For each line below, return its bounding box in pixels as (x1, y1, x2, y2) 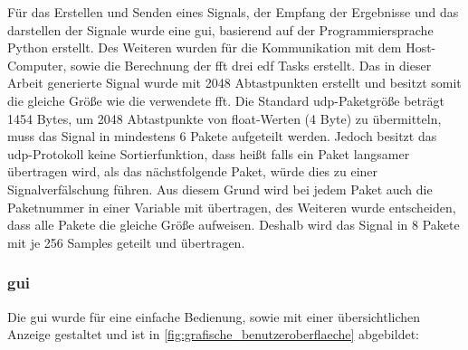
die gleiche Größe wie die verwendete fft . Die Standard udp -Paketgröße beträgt (7, 90, 444, 109)
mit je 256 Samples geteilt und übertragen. (7, 232, 245, 251)
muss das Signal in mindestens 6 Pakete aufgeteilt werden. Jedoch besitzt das (7, 127, 437, 146)
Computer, (7, 55, 67, 74)
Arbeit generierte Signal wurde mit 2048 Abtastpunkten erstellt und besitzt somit (7, 73, 462, 92)
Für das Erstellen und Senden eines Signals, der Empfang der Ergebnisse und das (7, 3, 459, 21)
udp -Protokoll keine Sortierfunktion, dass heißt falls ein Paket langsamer (7, 144, 410, 163)
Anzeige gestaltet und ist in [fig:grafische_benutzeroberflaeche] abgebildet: (7, 325, 419, 344)
